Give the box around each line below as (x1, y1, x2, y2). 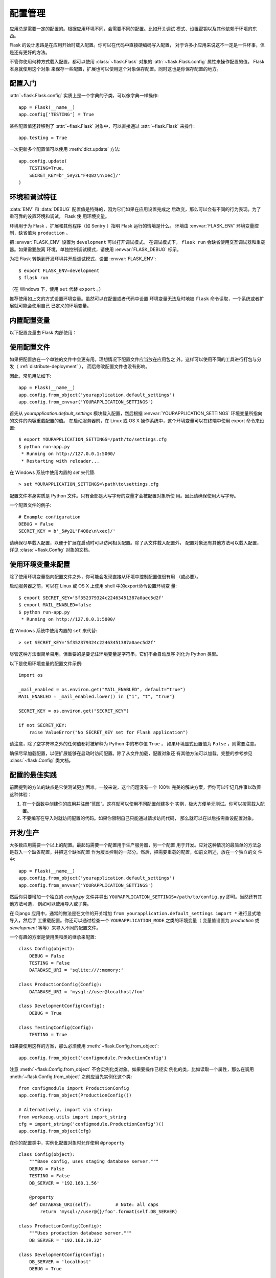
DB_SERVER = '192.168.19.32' (29, 1237, 102, 1243)
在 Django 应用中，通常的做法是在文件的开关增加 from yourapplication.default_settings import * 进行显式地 (9, 910, 261, 916)
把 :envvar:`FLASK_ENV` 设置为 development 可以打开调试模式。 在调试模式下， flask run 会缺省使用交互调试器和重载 (9, 239, 265, 245)
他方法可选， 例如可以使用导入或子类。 (9, 901, 91, 907)
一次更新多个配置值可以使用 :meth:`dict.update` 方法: (9, 146, 121, 152)
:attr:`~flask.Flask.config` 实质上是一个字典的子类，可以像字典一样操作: (9, 93, 159, 99)
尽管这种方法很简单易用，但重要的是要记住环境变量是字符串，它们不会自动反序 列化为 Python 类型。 (9, 651, 221, 657)
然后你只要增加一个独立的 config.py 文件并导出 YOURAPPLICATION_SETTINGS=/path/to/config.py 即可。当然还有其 (9, 894, 263, 900)
